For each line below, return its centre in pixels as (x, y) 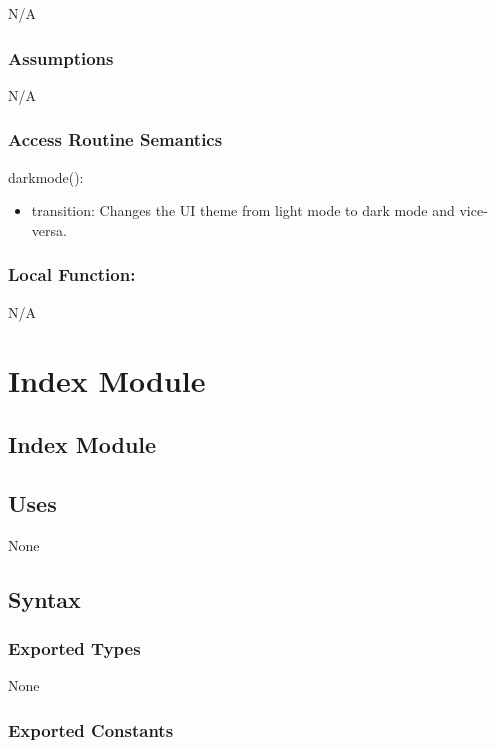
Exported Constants (91, 729)
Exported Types (74, 647)
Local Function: (72, 274)
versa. (49, 229)
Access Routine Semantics (115, 139)
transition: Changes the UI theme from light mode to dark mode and (243, 210)
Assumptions (61, 57)
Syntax (44, 598)
